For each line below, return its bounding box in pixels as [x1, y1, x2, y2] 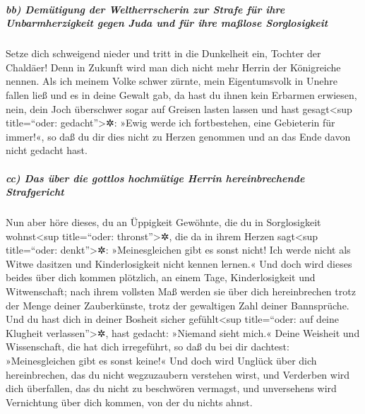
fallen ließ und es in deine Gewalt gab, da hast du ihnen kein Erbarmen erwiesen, [6, 87, 357, 102]
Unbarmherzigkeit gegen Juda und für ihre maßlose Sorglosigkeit [6, 16, 328, 30]
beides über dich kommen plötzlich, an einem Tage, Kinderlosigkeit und [6, 270, 316, 285]
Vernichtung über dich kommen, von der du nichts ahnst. [6, 394, 253, 409]
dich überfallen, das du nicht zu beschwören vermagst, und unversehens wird [6, 381, 337, 396]
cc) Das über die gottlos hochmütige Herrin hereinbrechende [6, 170, 305, 185]
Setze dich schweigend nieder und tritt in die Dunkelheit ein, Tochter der [6, 46, 321, 61]
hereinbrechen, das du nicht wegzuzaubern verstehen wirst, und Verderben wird [6, 367, 350, 382]
